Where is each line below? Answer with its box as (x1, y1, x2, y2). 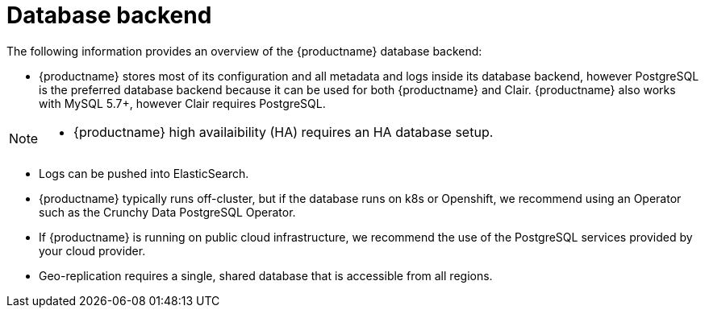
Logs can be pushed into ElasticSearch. (39, 166, 249, 180)
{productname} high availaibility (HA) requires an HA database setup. (73, 123, 494, 140)
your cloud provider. (39, 243, 146, 258)
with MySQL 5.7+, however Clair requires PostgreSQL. (39, 96, 326, 110)
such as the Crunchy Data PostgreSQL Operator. (39, 205, 296, 219)
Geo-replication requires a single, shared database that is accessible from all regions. (39, 268, 493, 283)
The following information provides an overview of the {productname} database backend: (6, 43, 482, 58)
